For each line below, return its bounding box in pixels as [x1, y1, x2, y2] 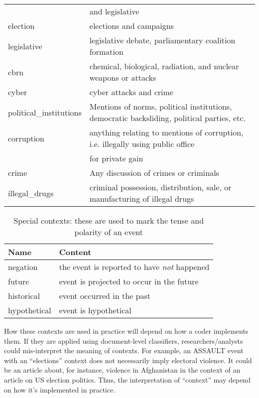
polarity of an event [74, 226, 143, 238]
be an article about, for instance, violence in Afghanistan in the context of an [4, 365, 241, 375]
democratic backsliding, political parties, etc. [89, 112, 246, 124]
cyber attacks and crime [89, 86, 173, 98]
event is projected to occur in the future [59, 275, 199, 287]
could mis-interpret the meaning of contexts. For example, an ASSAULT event [4, 345, 244, 356]
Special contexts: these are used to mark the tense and [13, 215, 204, 226]
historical [8, 290, 40, 301]
